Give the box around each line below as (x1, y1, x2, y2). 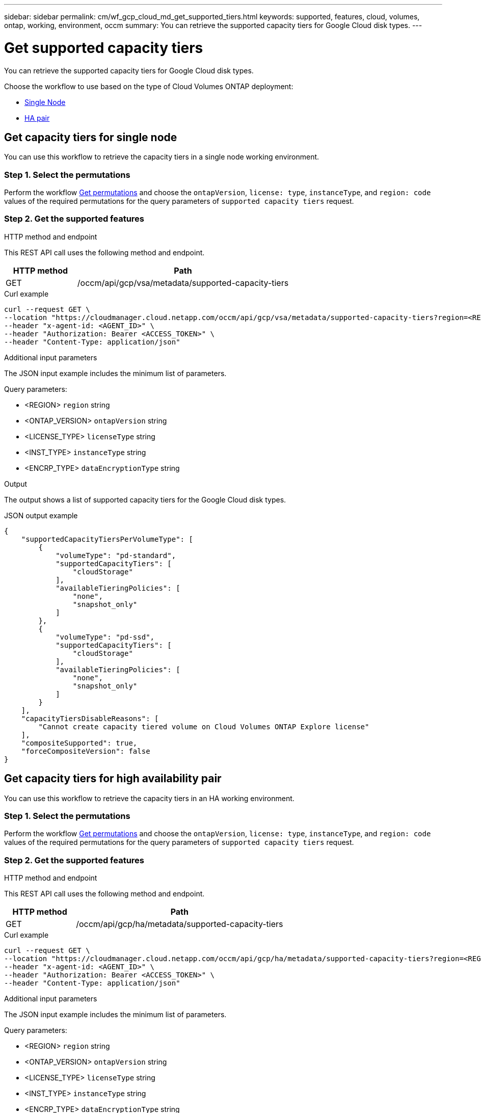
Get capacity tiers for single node (4, 130, 177, 144)
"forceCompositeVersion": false (21, 747, 150, 755)
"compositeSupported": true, (21, 738, 138, 747)
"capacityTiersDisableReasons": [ (21, 714, 159, 723)
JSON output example (4, 511, 78, 520)
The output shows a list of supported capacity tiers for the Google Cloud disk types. (4, 495, 286, 504)
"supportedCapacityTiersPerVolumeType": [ (21, 535, 193, 543)
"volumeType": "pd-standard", (56, 551, 176, 560)
